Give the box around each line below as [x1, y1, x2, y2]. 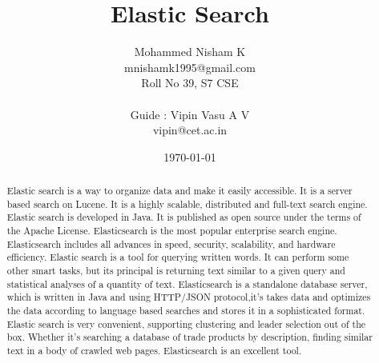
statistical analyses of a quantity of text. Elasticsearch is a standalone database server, [6, 277, 368, 290]
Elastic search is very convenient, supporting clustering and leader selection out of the [6, 317, 366, 330]
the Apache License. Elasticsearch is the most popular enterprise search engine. [6, 224, 337, 237]
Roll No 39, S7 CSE [141, 74, 239, 91]
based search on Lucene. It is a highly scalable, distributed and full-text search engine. [6, 197, 368, 210]
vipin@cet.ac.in [152, 122, 228, 138]
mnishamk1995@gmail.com [124, 58, 256, 75]
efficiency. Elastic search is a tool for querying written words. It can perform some [6, 250, 349, 264]
